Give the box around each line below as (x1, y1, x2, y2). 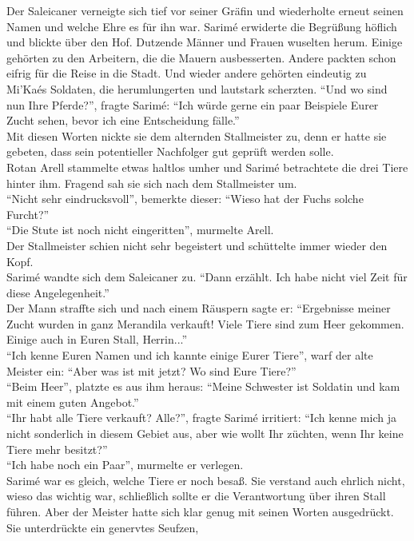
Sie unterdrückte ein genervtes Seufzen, (6, 519, 199, 535)
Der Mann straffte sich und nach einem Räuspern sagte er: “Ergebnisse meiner (6, 300, 391, 316)
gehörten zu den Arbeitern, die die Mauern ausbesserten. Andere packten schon (6, 49, 396, 66)
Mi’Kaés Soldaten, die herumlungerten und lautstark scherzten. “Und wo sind (6, 80, 388, 97)
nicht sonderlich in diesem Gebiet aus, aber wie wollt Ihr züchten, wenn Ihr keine (6, 425, 404, 442)
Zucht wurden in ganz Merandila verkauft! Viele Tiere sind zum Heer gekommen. (6, 315, 404, 332)
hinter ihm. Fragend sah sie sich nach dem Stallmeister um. (6, 174, 297, 191)
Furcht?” (6, 205, 50, 222)
